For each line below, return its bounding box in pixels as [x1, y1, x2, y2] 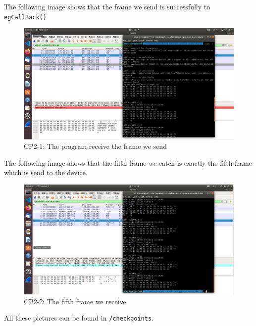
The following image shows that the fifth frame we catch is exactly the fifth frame [4, 157, 252, 168]
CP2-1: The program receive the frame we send [24, 141, 167, 151]
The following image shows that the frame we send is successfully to [4, 1, 210, 11]
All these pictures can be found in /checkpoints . [4, 313, 154, 323]
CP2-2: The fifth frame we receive [24, 296, 126, 306]
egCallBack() [4, 13, 47, 21]
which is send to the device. [4, 167, 88, 178]
